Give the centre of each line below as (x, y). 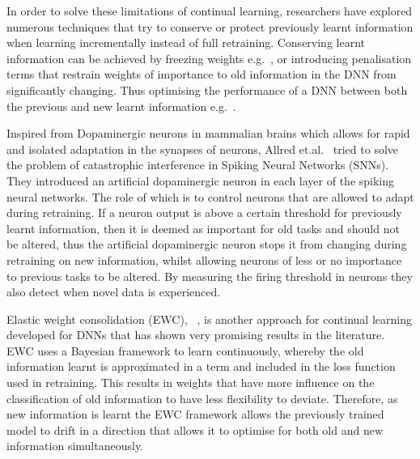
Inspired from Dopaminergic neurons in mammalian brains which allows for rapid (208, 133)
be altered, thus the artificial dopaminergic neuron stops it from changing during (207, 244)
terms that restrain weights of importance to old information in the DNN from (202, 74)
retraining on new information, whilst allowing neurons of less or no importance (204, 259)
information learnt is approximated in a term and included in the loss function (201, 366)
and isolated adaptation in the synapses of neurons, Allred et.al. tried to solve (203, 149)
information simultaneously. (75, 446)
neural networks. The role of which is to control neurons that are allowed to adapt (210, 196)
